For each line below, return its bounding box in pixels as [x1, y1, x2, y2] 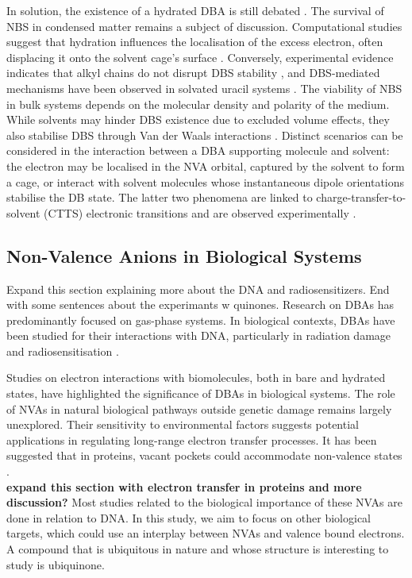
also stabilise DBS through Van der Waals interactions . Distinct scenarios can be [6, 126, 403, 143]
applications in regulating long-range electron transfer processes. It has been [6, 431, 377, 448]
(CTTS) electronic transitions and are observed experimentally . [44, 204, 356, 221]
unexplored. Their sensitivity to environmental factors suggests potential [6, 416, 359, 433]
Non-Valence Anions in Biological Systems [6, 243, 362, 268]
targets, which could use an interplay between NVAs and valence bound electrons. [6, 525, 405, 541]
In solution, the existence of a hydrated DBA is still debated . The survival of [6, 2, 384, 18]
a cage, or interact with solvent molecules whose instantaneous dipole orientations [6, 173, 405, 190]
